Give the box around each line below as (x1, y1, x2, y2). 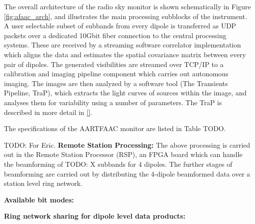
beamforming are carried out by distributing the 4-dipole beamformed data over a (4, 168, 251, 179)
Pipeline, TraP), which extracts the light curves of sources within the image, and (4, 88, 247, 98)
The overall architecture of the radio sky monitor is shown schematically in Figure (4, 1, 251, 11)
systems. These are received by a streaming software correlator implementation (4, 40, 241, 50)
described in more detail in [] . (4, 107, 93, 117)
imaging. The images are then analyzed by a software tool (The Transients (4, 78, 228, 88)
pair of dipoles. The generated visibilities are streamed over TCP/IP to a (4, 59, 224, 69)
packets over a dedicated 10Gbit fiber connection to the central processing (4, 30, 227, 40)
